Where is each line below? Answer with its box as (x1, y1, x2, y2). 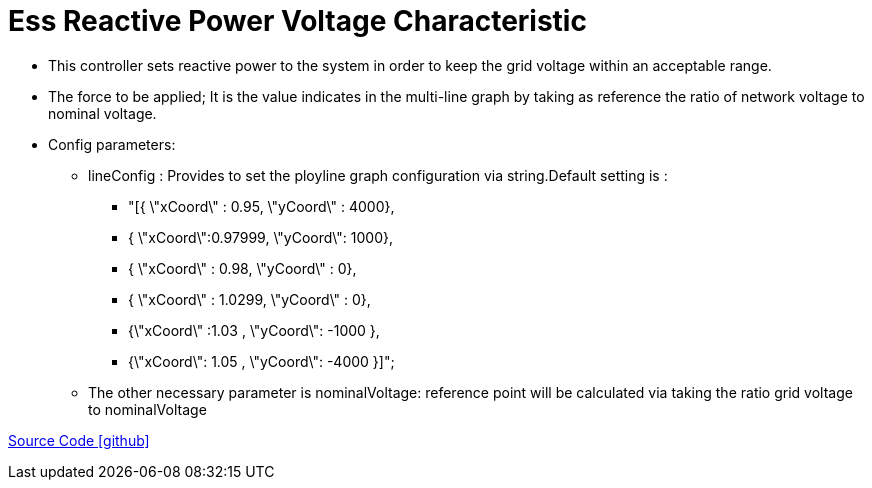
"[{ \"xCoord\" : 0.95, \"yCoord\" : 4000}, (128, 197, 395, 215)
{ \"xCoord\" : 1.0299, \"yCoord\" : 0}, (128, 290, 371, 308)
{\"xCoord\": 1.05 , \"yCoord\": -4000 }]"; (128, 352, 395, 370)
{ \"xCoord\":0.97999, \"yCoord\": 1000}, (128, 228, 393, 246)
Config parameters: (48, 135, 176, 153)
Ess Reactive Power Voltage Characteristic (8, 4, 587, 38)
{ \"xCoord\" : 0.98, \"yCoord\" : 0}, (128, 259, 357, 277)
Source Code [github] (8, 431, 150, 449)
